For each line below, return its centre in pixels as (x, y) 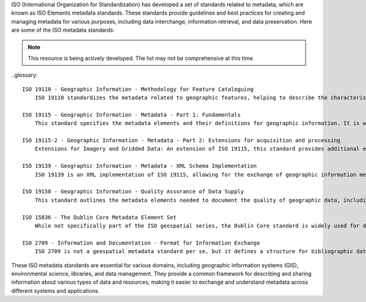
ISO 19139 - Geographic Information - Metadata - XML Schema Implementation (140, 166)
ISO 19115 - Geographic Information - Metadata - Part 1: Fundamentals (131, 115)
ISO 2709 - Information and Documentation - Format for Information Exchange (141, 243)
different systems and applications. (56, 290)
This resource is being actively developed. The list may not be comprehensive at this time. (141, 58)
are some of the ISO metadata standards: (63, 30)
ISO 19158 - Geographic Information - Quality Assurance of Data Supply (133, 192)
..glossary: (24, 75)
